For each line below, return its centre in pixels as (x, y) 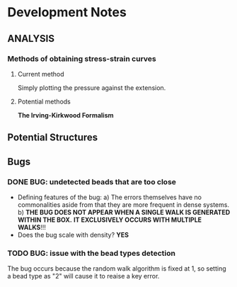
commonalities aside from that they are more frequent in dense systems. (123, 204)
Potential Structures (53, 138)
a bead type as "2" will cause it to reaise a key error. (83, 276)
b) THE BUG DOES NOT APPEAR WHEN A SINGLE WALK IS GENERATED (124, 212)
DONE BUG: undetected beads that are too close (92, 181)
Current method (41, 74)
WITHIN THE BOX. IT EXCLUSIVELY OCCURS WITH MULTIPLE (110, 220)
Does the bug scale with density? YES (73, 235)
